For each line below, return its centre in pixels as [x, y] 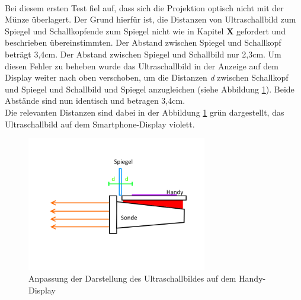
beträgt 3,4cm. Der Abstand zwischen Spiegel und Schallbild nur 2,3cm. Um [143, 54]
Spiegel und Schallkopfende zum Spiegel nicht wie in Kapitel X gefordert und [145, 31]
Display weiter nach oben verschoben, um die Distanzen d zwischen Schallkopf [147, 77]
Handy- [252, 278]
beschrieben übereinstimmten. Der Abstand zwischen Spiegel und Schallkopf [143, 42]
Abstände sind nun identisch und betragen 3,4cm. [95, 100]
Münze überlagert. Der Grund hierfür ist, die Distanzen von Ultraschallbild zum [150, 19]
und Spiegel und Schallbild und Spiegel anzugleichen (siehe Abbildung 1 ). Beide [150, 89]
